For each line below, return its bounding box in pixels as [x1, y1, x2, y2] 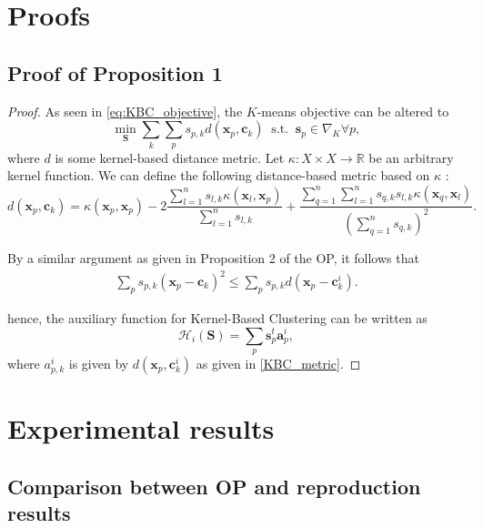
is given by [68, 353, 129, 372]
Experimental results [7, 410, 275, 447]
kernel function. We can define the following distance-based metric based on [7, 166, 430, 185]
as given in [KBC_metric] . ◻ [196, 353, 361, 372]
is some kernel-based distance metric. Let [55, 147, 285, 167]
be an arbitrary [368, 147, 454, 167]
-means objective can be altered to [257, 101, 449, 120]
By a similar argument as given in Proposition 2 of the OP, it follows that [7, 248, 419, 267]
